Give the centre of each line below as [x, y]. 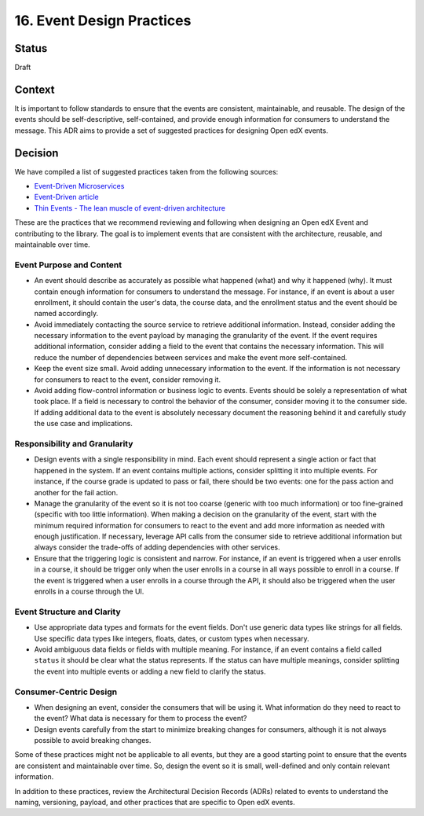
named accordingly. [66, 314]
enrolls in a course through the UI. [89, 592]
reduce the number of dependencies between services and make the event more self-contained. [191, 357]
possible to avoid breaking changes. [93, 741]
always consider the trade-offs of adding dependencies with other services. [157, 547]
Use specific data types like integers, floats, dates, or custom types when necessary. [172, 638]
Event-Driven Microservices [79, 186]
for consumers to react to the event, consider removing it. [128, 379]
